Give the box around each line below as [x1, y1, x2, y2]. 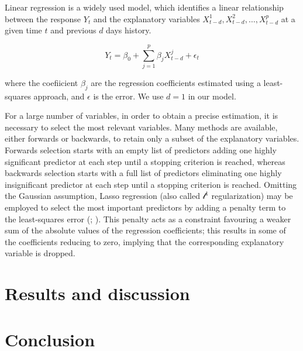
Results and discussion [5, 281, 190, 305]
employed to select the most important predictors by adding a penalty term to [5, 201, 286, 214]
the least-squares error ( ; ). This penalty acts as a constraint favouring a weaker [5, 212, 291, 225]
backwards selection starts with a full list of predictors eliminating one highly [5, 167, 282, 179]
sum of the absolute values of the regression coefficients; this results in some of [5, 224, 286, 236]
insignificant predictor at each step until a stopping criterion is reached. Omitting [5, 178, 297, 190]
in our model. [188, 90, 236, 102]
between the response [5, 12, 81, 25]
